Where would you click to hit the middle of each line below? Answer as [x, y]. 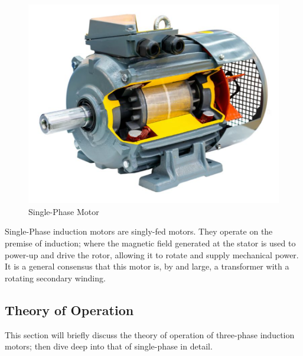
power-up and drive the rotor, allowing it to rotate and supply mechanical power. [152, 254]
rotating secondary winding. [55, 278]
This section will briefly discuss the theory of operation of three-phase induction [150, 334]
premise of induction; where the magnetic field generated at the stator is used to [150, 243]
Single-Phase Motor [64, 211]
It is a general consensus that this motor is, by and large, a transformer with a [147, 266]
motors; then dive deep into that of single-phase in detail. [109, 346]
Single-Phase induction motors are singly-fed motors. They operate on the [139, 231]
